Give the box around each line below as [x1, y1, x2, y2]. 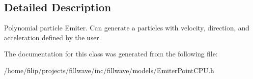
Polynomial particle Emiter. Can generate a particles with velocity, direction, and [4, 23, 250, 33]
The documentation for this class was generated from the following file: [4, 49, 218, 59]
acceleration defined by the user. [4, 32, 101, 42]
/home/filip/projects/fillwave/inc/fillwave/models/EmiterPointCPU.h [4, 65, 214, 75]
